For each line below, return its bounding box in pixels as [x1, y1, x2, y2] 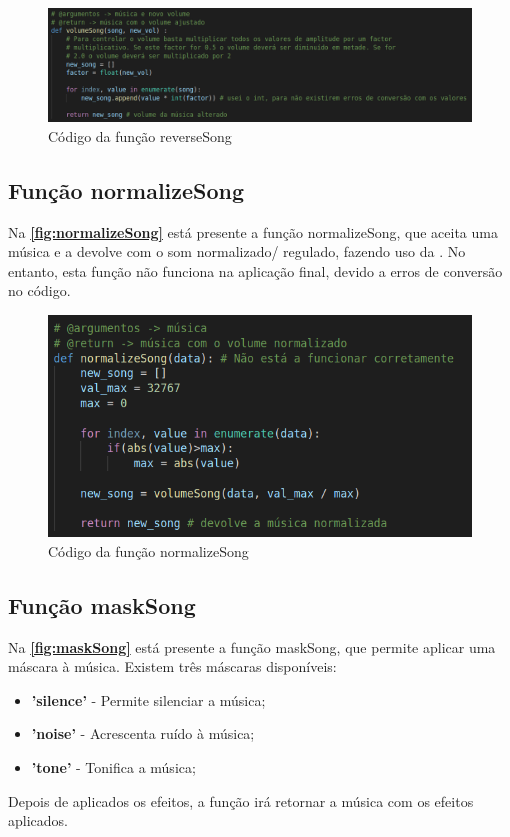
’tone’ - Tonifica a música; [31, 757, 196, 778]
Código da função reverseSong [48, 125, 232, 146]
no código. [8, 280, 71, 301]
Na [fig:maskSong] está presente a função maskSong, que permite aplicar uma [8, 636, 496, 657]
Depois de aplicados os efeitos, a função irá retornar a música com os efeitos [8, 790, 474, 811]
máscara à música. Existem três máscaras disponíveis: [8, 656, 337, 677]
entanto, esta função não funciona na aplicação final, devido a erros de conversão [8, 260, 503, 281]
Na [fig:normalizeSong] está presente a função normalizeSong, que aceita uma [8, 221, 498, 242]
